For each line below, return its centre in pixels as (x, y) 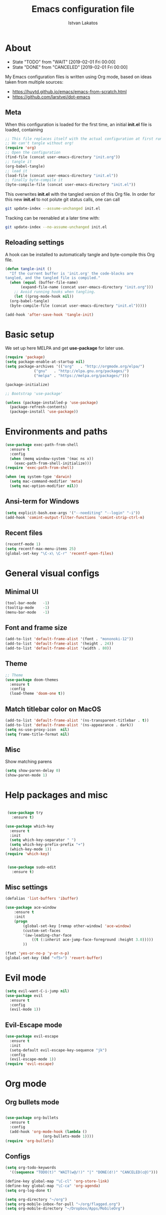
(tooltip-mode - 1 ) (27, 607)
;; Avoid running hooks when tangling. (55, 292)
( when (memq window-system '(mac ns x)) (52, 459)
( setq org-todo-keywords (31, 1168)
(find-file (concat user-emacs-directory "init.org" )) (63, 157)
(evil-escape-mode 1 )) (33, 1059)
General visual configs (52, 574)
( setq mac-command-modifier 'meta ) (46, 482)
